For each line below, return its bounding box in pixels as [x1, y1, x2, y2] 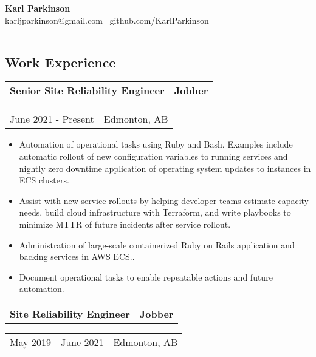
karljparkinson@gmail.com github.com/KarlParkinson [5, 13, 209, 26]
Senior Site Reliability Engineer [10, 83, 165, 98]
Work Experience [5, 52, 116, 71]
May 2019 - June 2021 [10, 335, 104, 349]
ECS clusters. [19, 174, 69, 186]
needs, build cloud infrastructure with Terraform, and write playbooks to [19, 206, 291, 219]
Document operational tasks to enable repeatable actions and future [19, 270, 273, 283]
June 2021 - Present [10, 112, 94, 126]
